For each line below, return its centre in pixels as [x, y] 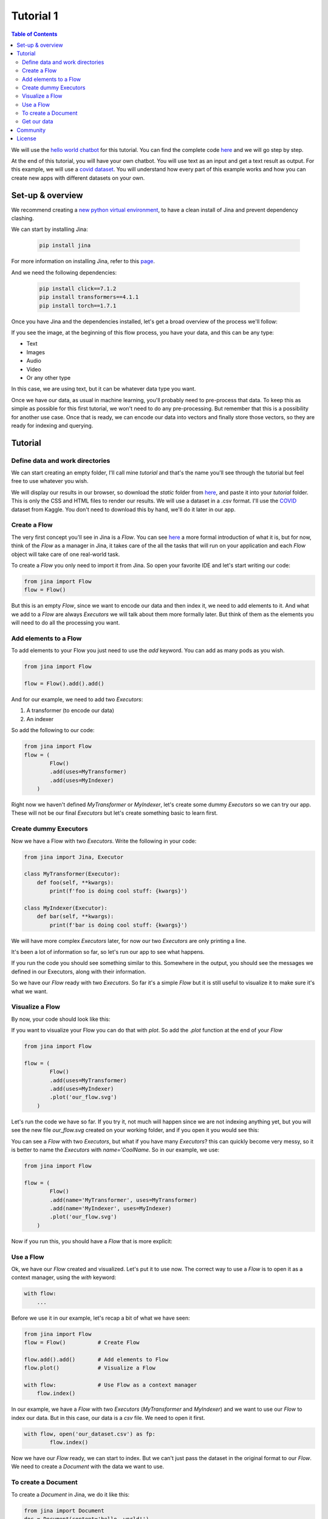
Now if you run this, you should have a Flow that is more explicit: [92, 1241]
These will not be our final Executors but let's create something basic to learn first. [114, 813]
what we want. [29, 991]
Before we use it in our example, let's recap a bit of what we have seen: [101, 1318]
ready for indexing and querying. [52, 425]
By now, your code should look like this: [61, 1019]
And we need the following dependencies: [64, 272]
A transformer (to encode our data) [70, 710]
